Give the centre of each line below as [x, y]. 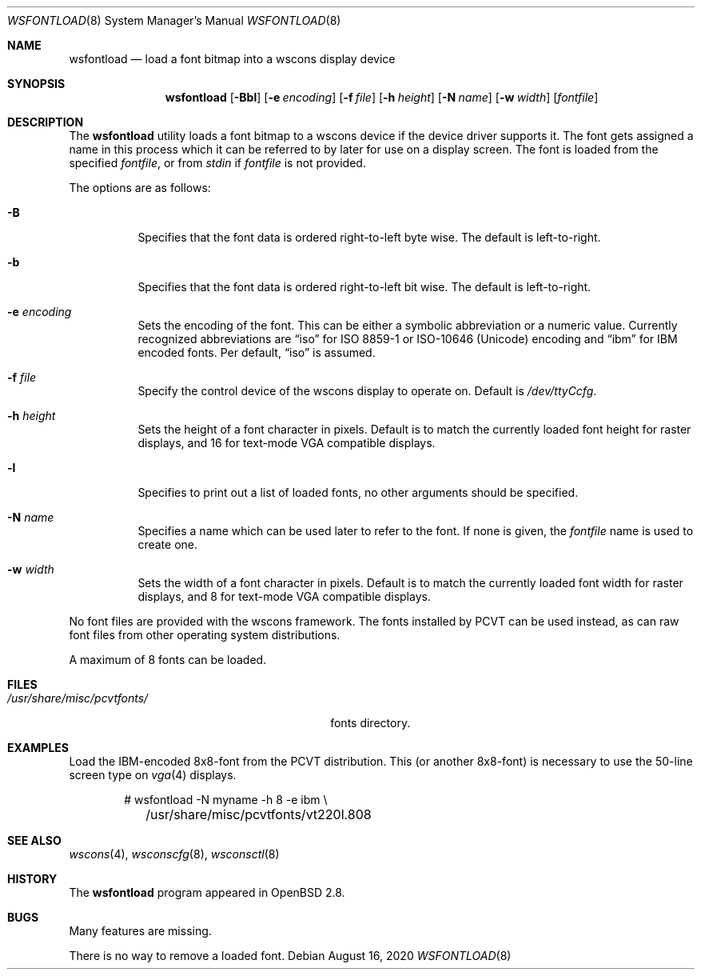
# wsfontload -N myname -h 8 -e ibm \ [226, 800]
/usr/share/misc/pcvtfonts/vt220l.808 [259, 814]
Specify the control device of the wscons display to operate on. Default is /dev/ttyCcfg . [367, 391]
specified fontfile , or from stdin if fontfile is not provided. [217, 163]
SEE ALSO [34, 840]
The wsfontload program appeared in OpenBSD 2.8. [207, 892]
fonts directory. [370, 723]
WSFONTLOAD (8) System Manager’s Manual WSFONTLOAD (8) [174, 20]
